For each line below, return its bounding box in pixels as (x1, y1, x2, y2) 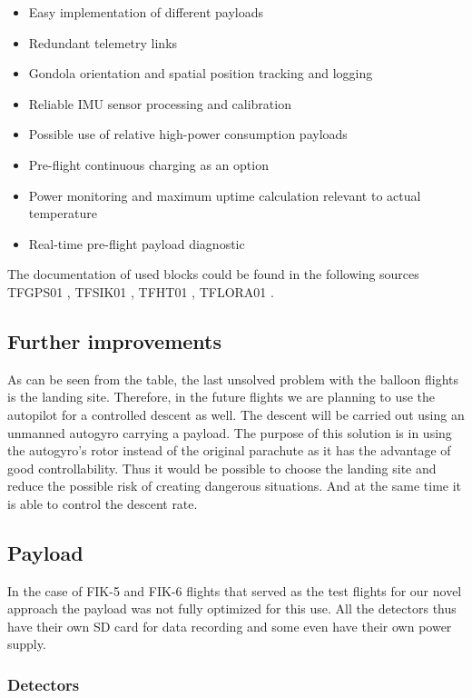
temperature (28, 204, 97, 223)
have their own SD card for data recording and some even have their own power (7, 616, 452, 635)
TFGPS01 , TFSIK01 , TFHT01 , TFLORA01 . (7, 282, 274, 301)
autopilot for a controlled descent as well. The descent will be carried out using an (7, 404, 465, 424)
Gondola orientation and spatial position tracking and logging (28, 64, 373, 83)
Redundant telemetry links (28, 33, 178, 52)
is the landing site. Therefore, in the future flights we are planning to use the (7, 387, 436, 406)
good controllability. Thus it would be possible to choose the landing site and (7, 458, 437, 477)
